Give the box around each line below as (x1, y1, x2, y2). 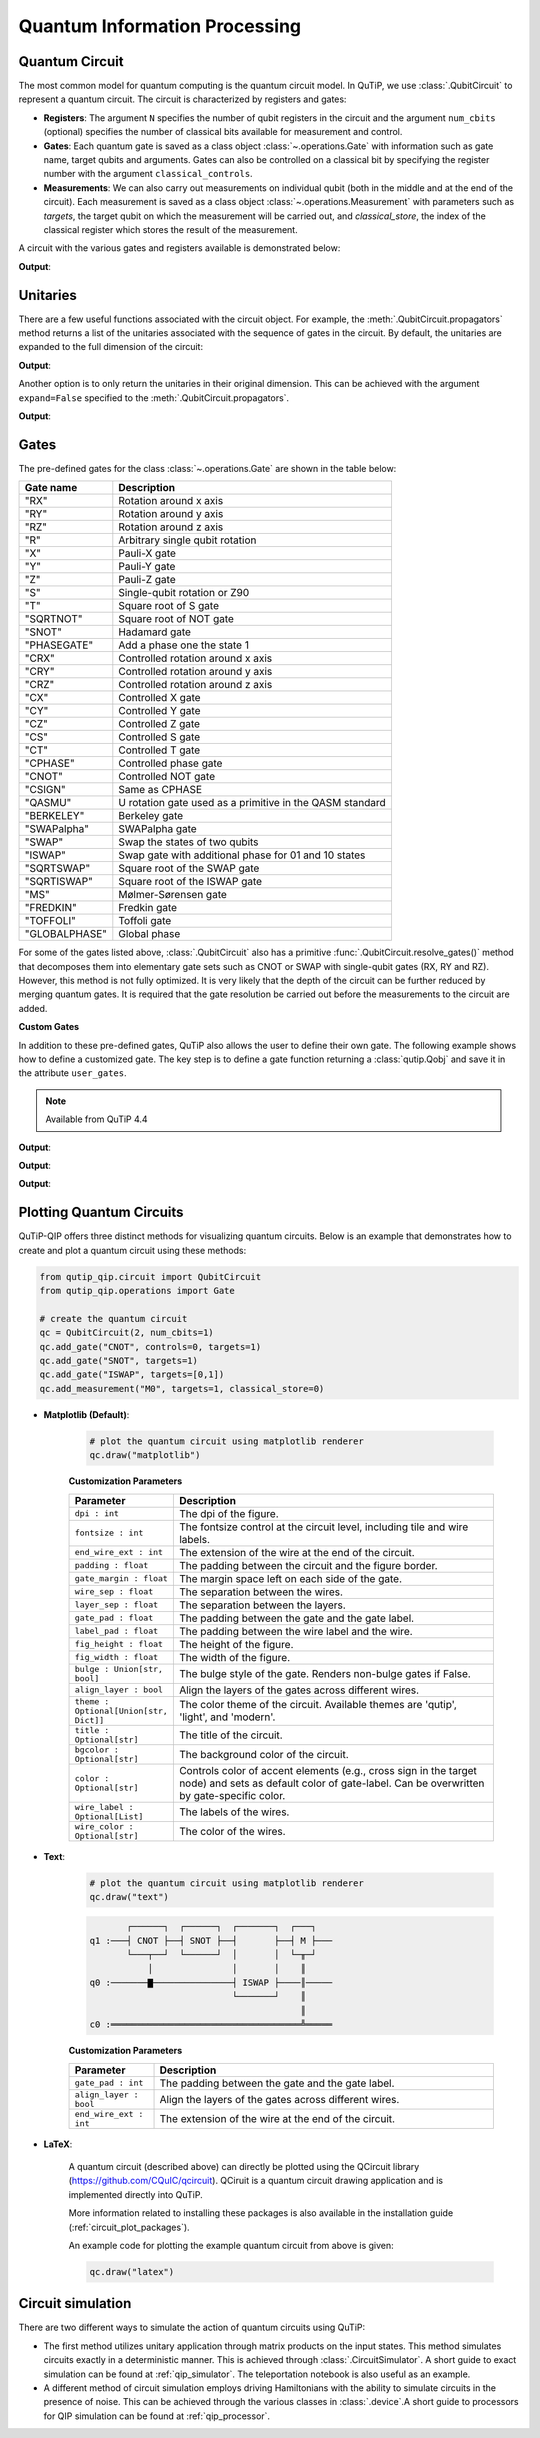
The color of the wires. (178, 1824, 286, 1838)
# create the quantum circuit (39, 1313, 188, 1324)
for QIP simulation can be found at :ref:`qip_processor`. (43, 2410, 270, 2422)
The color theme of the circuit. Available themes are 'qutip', (178, 1698, 457, 1712)
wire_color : (74, 1821, 134, 1832)
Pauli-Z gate (118, 573, 177, 587)
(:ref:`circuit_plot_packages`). (68, 2221, 190, 2233)
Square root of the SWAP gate (118, 861, 260, 875)
